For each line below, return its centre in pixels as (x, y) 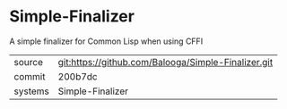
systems (31, 91)
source (28, 62)
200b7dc (78, 76)
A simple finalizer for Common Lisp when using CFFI (106, 41)
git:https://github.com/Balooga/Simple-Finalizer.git (165, 62)
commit (30, 76)
